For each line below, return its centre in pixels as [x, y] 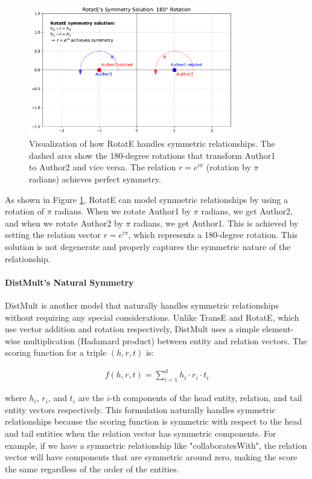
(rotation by [228, 167]
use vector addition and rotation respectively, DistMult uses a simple [132, 329]
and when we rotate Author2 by [64, 223]
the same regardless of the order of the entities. [92, 468]
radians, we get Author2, [247, 211]
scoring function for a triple [56, 352]
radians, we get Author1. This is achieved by [216, 223]
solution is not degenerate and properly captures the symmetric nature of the [148, 246]
